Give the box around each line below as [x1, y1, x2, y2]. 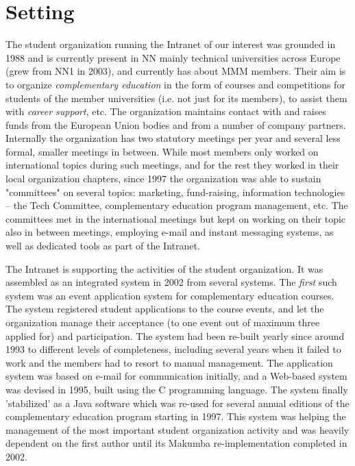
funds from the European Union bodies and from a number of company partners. [5, 117, 346, 132]
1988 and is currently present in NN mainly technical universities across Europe [5, 50, 341, 64]
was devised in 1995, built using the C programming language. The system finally [5, 382, 348, 396]
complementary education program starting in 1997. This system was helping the [5, 409, 346, 424]
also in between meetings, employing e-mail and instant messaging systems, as [5, 225, 334, 239]
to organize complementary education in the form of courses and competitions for [5, 77, 345, 91]
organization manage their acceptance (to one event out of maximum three [5, 315, 320, 329]
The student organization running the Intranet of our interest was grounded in [5, 37, 336, 51]
